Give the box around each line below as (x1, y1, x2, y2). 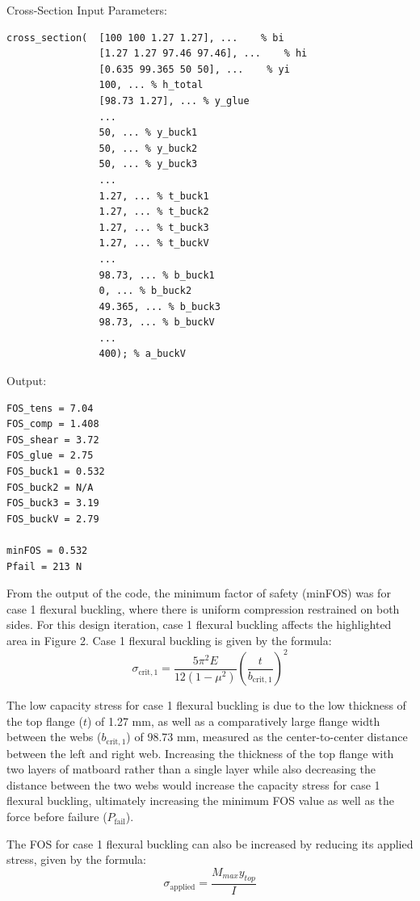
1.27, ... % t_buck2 (99, 206, 209, 218)
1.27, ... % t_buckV (99, 237, 209, 249)
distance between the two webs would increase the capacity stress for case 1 (6, 776, 380, 793)
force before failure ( (6, 808, 107, 825)
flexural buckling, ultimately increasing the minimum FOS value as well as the (6, 792, 395, 809)
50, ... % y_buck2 (99, 142, 198, 154)
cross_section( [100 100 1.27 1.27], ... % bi (6, 31, 284, 44)
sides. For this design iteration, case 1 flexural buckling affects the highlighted (6, 616, 392, 633)
